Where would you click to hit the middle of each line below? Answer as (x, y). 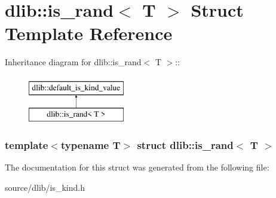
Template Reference (89, 33)
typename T (91, 145)
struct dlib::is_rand (185, 145)
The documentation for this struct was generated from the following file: (137, 167)
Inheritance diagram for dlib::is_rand (73, 62)
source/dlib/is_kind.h (45, 187)
